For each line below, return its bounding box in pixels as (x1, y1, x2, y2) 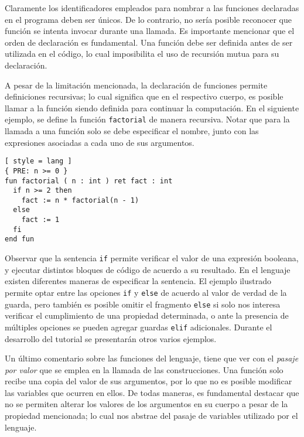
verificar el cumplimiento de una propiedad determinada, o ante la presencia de (5, 309, 289, 322)
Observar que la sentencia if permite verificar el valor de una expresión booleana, (5, 252, 299, 264)
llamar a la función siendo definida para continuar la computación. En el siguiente (5, 101, 299, 114)
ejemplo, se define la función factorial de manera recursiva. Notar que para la (5, 113, 290, 125)
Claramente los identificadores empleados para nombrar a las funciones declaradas (5, 2, 299, 13)
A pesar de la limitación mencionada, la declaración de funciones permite (5, 78, 268, 91)
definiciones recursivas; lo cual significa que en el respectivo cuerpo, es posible (5, 90, 283, 103)
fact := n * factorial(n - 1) (21, 196, 139, 204)
